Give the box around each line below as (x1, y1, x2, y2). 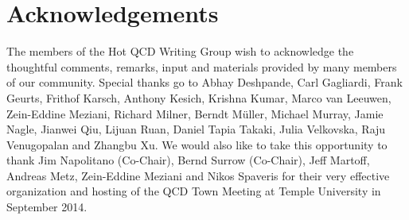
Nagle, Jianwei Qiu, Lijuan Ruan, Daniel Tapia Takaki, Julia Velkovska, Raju (6, 121, 386, 137)
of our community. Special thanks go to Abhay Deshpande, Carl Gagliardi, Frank (6, 74, 403, 91)
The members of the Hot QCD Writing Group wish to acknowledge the (6, 43, 354, 60)
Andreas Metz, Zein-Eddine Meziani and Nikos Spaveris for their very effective (6, 167, 390, 183)
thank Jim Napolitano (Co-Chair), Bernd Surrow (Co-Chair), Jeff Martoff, (6, 152, 370, 168)
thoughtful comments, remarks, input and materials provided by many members (6, 58, 397, 75)
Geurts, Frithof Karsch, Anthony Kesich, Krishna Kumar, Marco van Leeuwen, (6, 89, 391, 106)
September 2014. (6, 199, 88, 215)
